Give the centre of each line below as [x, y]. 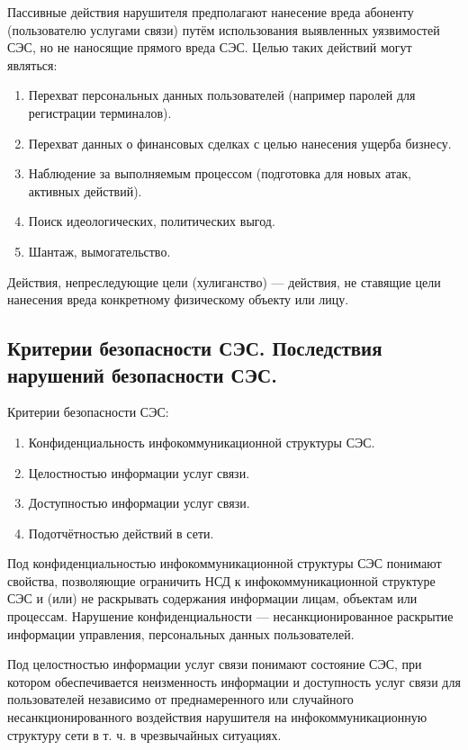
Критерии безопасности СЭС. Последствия [195, 348]
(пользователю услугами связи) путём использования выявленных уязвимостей [224, 29]
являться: [32, 64]
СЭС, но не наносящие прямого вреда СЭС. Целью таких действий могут [210, 47]
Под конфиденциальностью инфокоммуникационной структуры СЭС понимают [225, 563]
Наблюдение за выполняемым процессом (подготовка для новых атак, [220, 173]
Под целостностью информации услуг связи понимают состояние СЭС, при [215, 664]
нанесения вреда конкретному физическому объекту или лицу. [178, 299]
